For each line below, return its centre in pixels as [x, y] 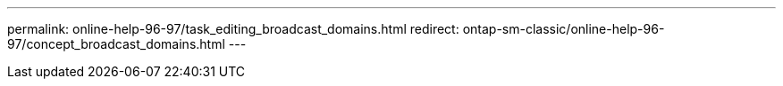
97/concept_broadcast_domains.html [116, 44]
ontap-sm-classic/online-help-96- [564, 29]
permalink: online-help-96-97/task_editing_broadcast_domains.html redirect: [233, 29]
